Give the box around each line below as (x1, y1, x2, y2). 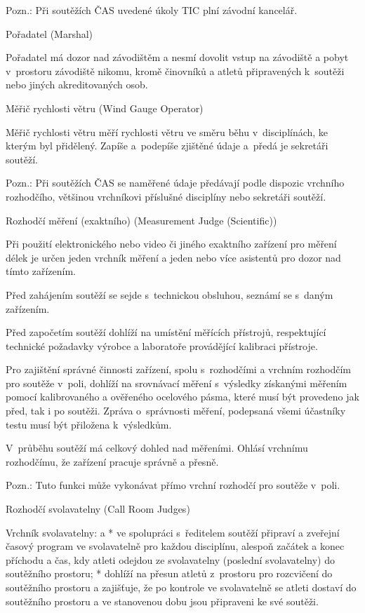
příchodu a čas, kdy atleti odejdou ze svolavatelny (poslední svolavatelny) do (6, 552, 335, 567)
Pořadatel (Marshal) (6, 26, 93, 41)
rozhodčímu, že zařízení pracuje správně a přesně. (6, 454, 219, 469)
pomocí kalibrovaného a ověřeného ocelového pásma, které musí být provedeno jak (6, 389, 359, 404)
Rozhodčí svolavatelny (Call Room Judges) (6, 501, 190, 516)
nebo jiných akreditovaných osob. (6, 77, 148, 92)
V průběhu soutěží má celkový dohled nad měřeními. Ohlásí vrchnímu (6, 440, 308, 455)
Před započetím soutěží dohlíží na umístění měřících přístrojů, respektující (6, 325, 326, 339)
